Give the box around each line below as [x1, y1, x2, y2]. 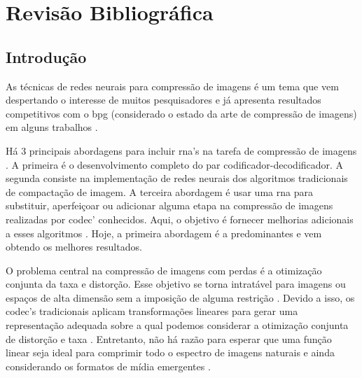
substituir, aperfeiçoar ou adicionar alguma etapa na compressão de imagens [6, 198, 333, 213]
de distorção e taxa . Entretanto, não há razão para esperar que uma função [6, 331, 332, 346]
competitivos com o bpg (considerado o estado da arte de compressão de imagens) [6, 106, 357, 120]
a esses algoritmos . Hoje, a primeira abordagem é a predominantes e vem [6, 225, 322, 240]
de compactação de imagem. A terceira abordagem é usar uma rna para [6, 184, 313, 199]
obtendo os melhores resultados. [6, 239, 142, 254]
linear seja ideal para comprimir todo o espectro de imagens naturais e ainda [6, 345, 335, 360]
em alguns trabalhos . [6, 120, 98, 134]
